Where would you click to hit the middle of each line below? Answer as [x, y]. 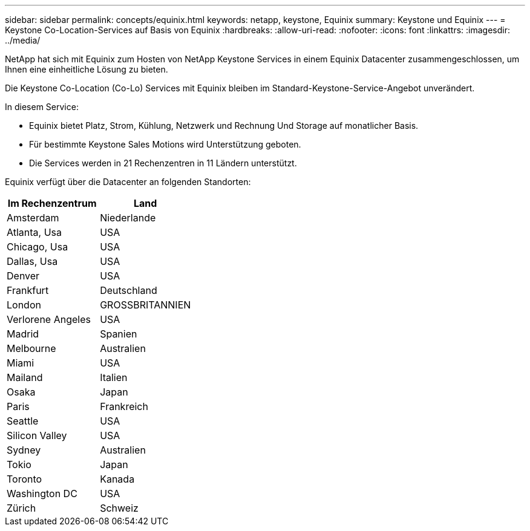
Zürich [21, 508]
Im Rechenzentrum [52, 203]
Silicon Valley [37, 435]
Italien [114, 377]
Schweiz [119, 508]
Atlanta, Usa [34, 232]
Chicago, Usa [38, 247]
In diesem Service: [42, 107]
